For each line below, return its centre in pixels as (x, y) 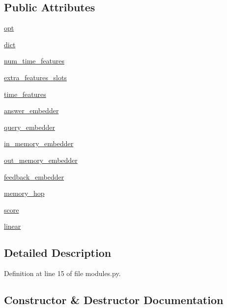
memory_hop (24, 193)
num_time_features (34, 61)
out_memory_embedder (41, 160)
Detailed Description (58, 253)
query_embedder (29, 127)
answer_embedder (31, 110)
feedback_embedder (34, 176)
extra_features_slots (35, 77)
